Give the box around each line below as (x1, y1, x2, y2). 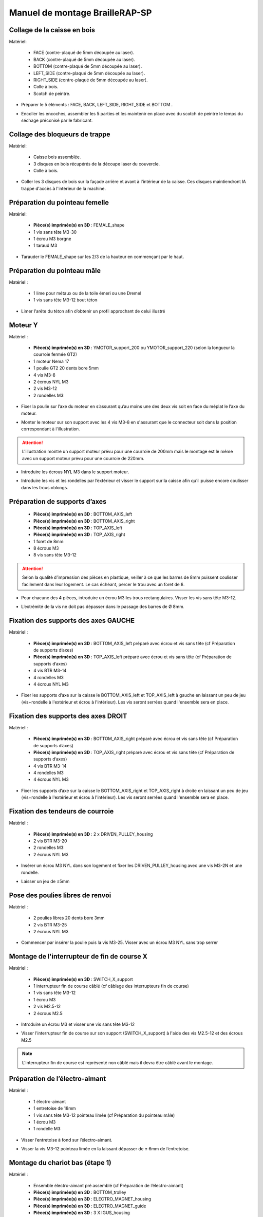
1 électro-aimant (33, 1098, 66, 1105)
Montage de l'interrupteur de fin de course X (9, 952, 148, 961)
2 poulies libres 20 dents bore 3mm (33, 915, 105, 921)
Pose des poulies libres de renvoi (9, 891, 112, 899)
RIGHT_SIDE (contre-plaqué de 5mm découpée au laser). (33, 77, 148, 83)
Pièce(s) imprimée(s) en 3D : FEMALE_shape (33, 222, 125, 228)
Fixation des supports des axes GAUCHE (9, 616, 135, 625)
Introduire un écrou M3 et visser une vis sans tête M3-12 (21, 1021, 135, 1027)
